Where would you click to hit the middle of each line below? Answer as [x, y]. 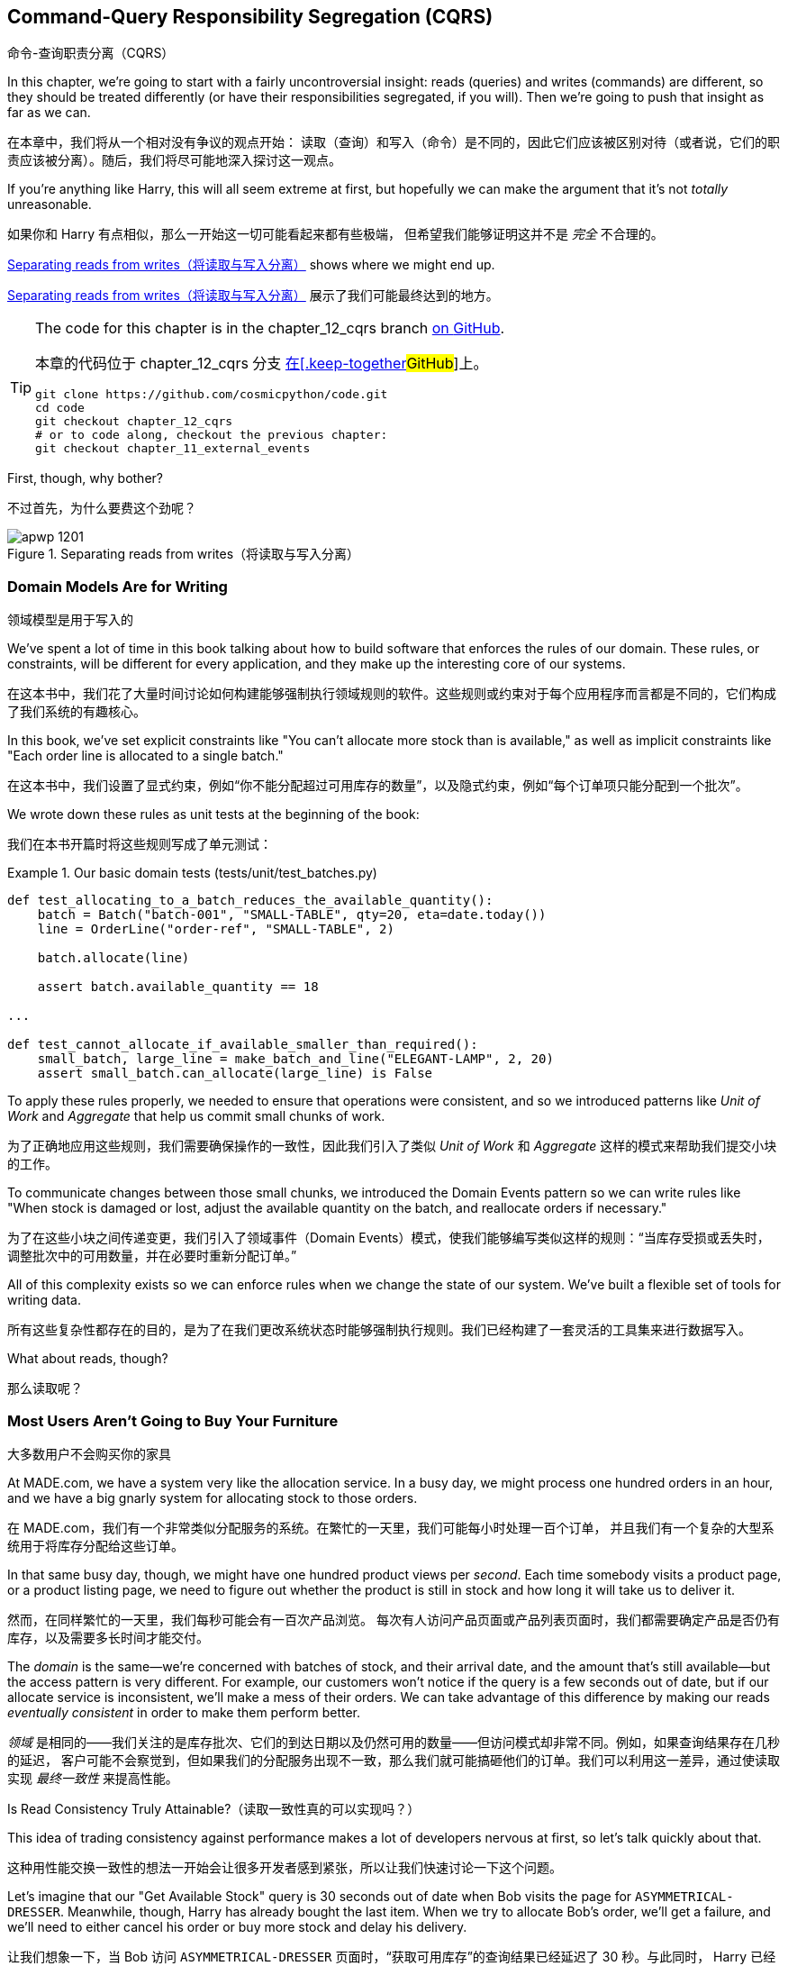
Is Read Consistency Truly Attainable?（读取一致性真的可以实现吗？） [214, 1808]
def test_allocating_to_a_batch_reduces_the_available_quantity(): [250, 901]
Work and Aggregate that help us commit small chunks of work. [196, 1116]
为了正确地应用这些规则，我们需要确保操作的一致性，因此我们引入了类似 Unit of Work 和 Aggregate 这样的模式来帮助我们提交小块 [392, 1146]
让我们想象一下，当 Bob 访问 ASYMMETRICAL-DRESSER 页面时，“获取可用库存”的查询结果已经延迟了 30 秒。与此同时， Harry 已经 [392, 1956]
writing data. [44, 1300]
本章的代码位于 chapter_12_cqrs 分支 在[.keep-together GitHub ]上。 [262, 364]
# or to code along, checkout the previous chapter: [212, 435]
